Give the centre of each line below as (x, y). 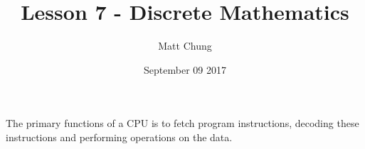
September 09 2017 (185, 69)
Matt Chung (185, 46)
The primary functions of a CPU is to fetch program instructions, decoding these (182, 123)
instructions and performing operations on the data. (119, 137)
